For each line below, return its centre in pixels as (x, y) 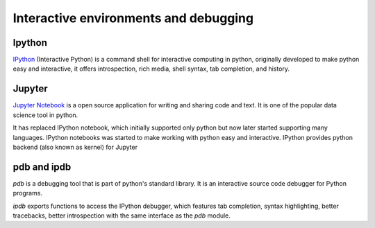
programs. (28, 193)
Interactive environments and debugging (133, 18)
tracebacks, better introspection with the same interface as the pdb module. (122, 216)
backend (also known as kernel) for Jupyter (75, 147)
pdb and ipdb (42, 167)
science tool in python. (45, 115)
